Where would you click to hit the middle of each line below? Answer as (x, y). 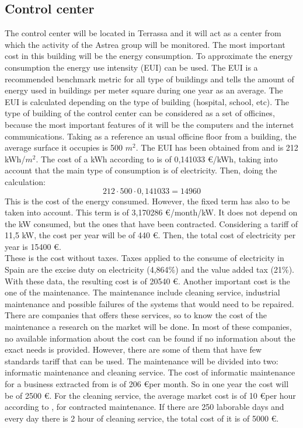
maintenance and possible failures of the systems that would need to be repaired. (149, 303)
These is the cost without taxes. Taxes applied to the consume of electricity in (144, 258)
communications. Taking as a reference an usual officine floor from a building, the (151, 136)
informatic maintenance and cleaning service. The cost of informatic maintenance (150, 372)
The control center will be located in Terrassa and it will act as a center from (143, 33)
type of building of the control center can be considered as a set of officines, (140, 113)
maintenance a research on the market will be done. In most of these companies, (148, 327)
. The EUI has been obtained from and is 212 (217, 147)
